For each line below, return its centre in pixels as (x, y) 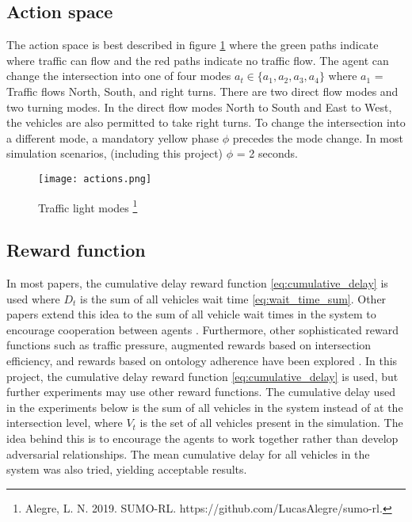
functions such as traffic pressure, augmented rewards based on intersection (189, 345)
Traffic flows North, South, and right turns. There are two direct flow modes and (202, 91)
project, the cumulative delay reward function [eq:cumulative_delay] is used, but (202, 376)
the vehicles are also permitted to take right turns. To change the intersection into (206, 122)
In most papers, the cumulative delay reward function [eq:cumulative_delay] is (197, 283)
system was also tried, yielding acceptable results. (127, 469)
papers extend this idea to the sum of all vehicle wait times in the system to (191, 314)
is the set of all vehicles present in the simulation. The (271, 423)
